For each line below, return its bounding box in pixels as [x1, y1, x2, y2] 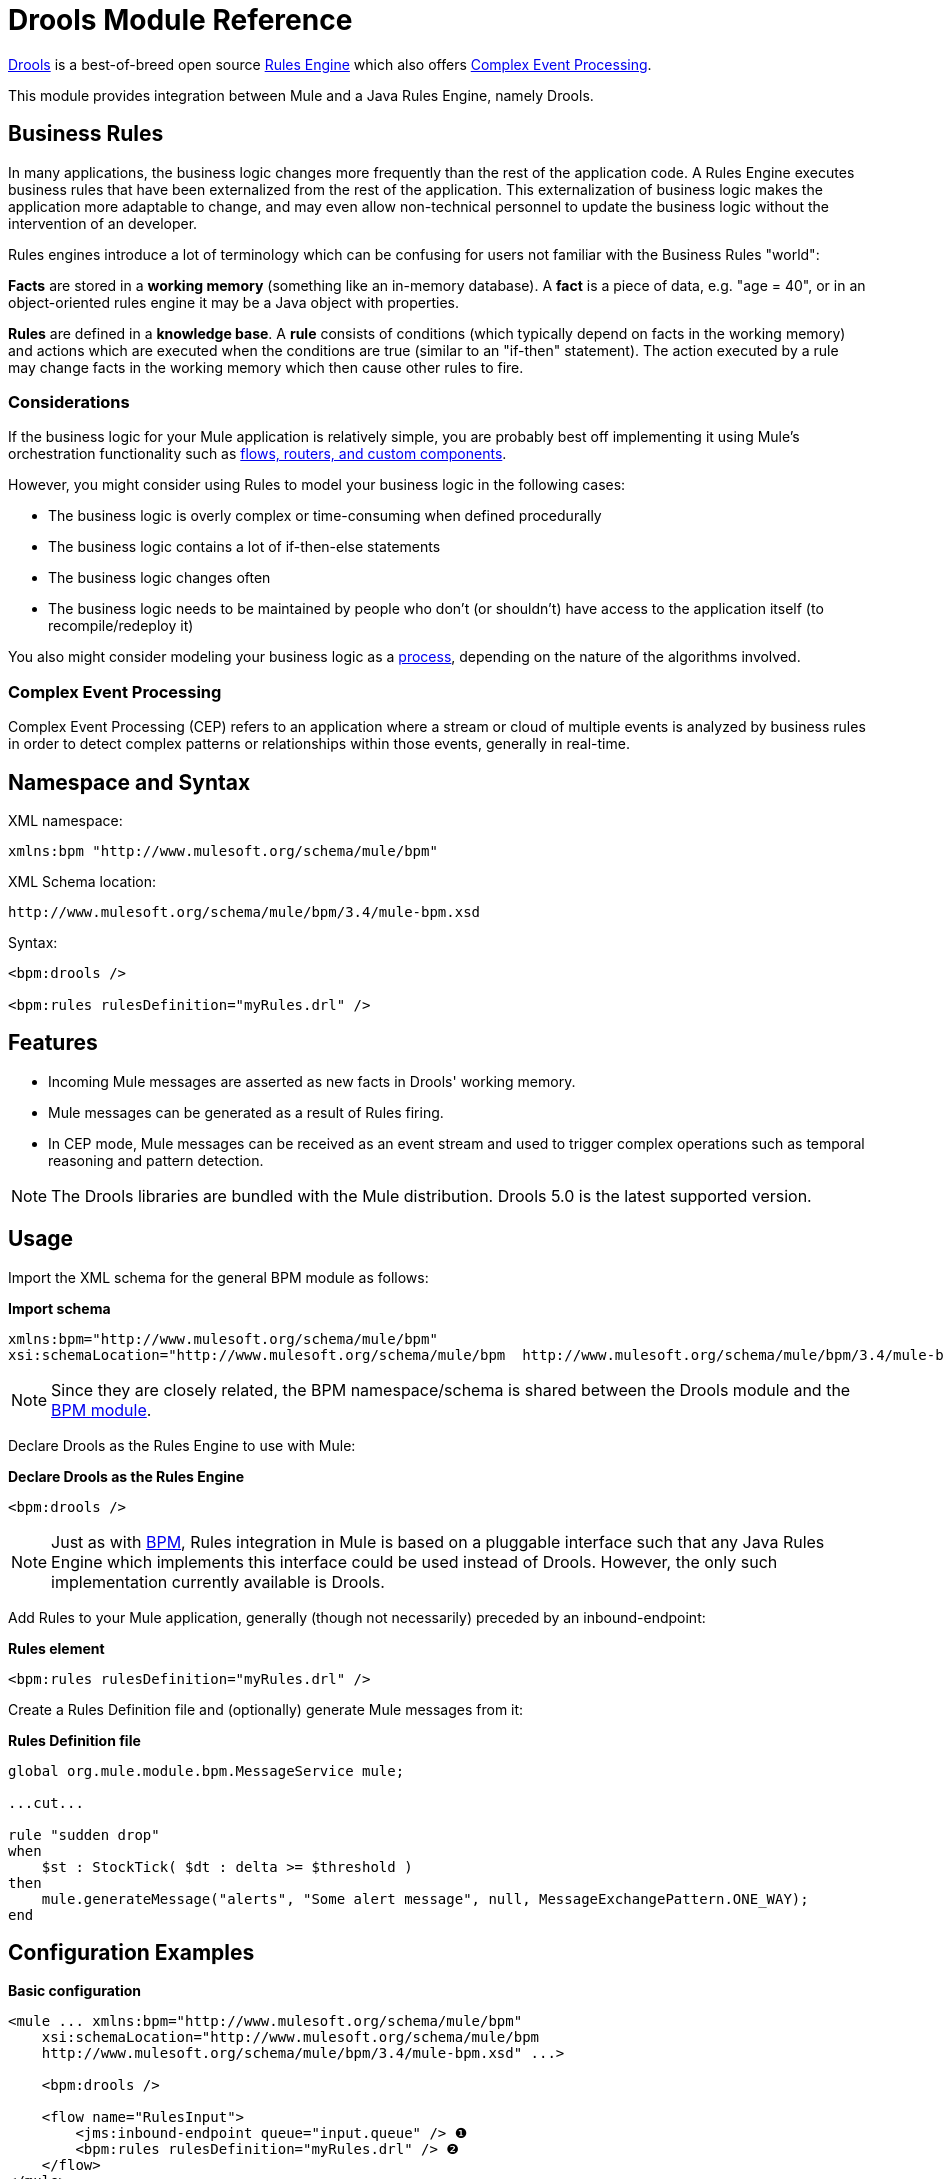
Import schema [8, 1299, 111, 1317]
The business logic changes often [48, 569, 271, 587]
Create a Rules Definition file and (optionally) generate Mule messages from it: [8, 1700, 524, 1718]
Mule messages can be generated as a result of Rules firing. [48, 1103, 444, 1121]
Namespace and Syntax [8, 769, 251, 795]
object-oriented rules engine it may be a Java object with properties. [8, 293, 460, 311]
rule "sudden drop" [8, 1826, 160, 1843]
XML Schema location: [8, 872, 156, 890]
